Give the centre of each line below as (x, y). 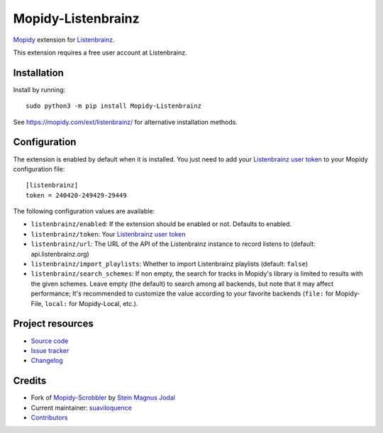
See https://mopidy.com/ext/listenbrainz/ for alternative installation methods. (125, 122)
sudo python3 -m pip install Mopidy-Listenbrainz (114, 106)
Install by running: (39, 89)
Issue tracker (50, 350)
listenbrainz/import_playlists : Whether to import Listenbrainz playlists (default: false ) (170, 264)
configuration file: (39, 169)
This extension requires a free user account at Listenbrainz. (100, 52)
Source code (50, 341)
